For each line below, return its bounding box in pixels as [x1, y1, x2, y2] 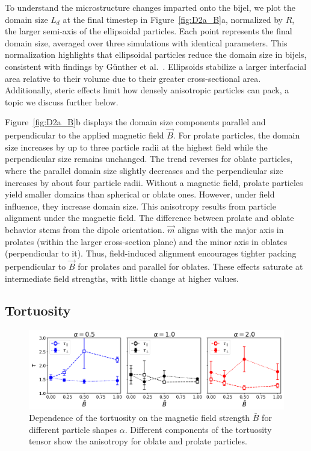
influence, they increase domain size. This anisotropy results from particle [5, 199, 276, 212]
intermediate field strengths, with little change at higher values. [5, 272, 239, 284]
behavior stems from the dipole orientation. [5, 223, 165, 235]
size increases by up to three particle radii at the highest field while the [5, 140, 268, 153]
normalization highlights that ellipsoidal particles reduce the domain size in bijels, [5, 48, 307, 61]
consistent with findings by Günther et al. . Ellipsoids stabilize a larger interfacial [5, 60, 307, 72]
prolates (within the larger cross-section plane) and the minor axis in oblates [5, 235, 288, 247]
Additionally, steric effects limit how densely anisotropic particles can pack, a [5, 84, 289, 96]
